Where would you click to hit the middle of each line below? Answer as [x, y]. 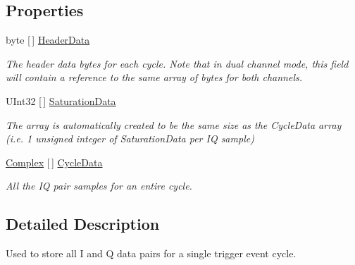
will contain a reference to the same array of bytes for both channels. [154, 77]
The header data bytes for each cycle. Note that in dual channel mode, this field [177, 63]
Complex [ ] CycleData [54, 162]
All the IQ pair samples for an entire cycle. [99, 186]
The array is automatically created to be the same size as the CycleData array [174, 124]
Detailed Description [83, 224]
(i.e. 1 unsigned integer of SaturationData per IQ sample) [130, 138]
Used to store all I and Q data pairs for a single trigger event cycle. [151, 253]
